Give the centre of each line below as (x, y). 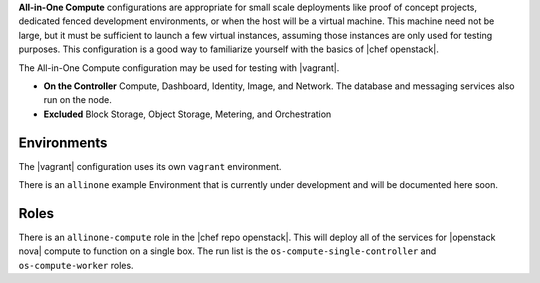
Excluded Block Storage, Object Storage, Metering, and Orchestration (187, 114)
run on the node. (77, 100)
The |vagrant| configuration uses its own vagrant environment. (150, 166)
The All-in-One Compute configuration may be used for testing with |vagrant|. (179, 67)
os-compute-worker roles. (76, 265)
